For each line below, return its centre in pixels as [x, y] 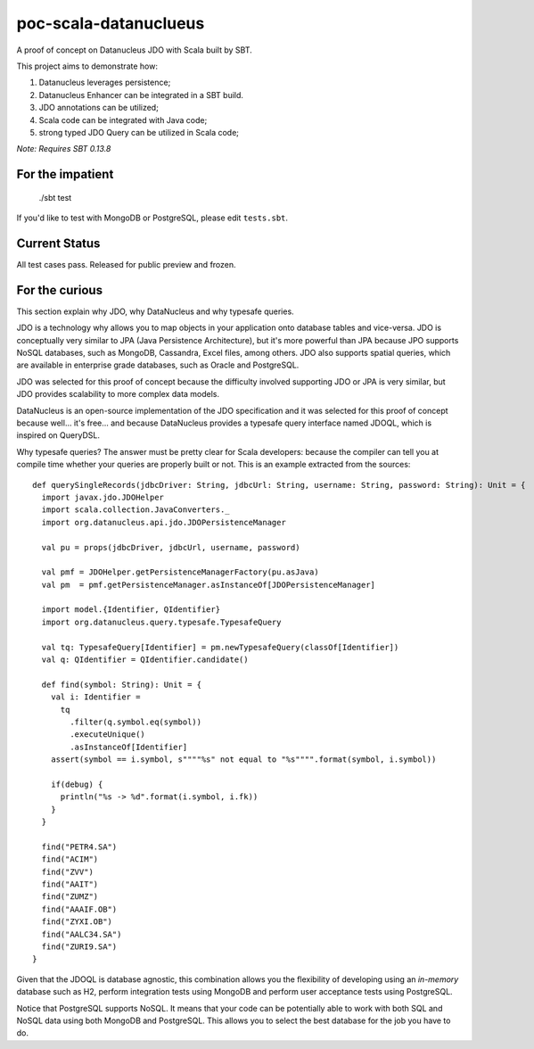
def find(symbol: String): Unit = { [122, 684]
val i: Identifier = [95, 697]
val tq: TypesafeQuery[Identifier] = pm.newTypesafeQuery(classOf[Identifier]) [220, 647]
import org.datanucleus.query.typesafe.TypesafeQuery [161, 622]
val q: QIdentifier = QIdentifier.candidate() [145, 660]
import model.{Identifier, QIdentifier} [131, 610]
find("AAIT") [70, 884]
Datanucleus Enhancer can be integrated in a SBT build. [141, 95]
